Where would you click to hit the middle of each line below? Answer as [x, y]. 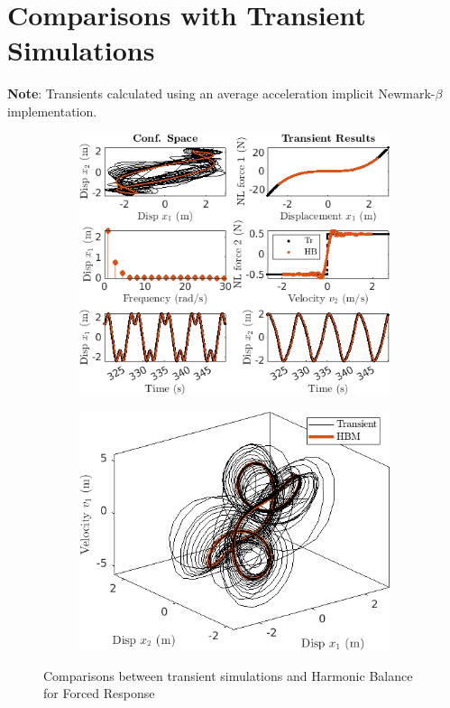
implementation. [52, 111]
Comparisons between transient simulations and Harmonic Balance [228, 675]
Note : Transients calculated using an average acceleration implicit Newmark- [221, 93]
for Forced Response [99, 693]
